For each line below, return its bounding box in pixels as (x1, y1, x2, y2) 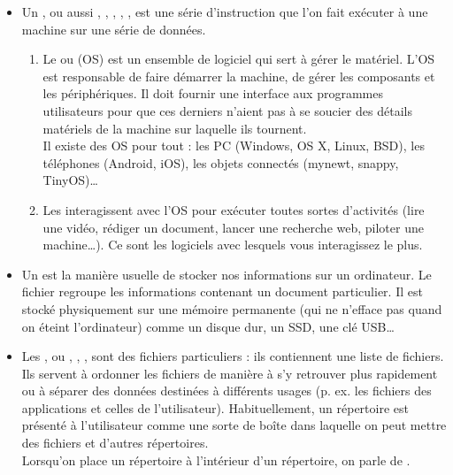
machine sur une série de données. (21, 19, 206, 38)
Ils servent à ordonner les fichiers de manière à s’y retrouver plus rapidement (21, 364, 438, 382)
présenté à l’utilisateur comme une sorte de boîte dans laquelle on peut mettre (21, 416, 447, 434)
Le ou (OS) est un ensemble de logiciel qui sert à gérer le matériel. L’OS (42, 50, 435, 68)
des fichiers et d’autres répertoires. (21, 433, 209, 452)
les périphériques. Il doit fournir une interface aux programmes (42, 84, 383, 103)
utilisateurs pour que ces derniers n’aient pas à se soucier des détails (42, 101, 412, 119)
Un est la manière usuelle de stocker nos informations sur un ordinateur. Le (21, 264, 432, 283)
